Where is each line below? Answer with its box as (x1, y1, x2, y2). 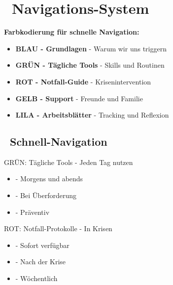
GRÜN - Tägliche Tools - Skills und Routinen (15, 60, 165, 70)
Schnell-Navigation (10, 134, 107, 149)
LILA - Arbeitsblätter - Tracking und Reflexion (15, 110, 169, 120)
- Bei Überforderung (15, 190, 77, 201)
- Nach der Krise (15, 256, 66, 267)
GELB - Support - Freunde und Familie (15, 93, 143, 103)
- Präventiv (15, 206, 50, 217)
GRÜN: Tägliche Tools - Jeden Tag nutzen (4, 157, 133, 167)
